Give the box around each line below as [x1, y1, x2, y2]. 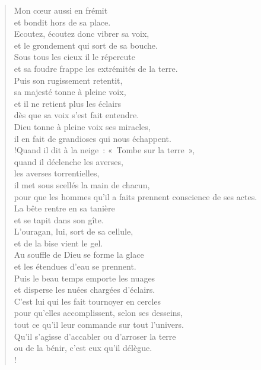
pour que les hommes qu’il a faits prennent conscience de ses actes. [14, 190, 257, 203]
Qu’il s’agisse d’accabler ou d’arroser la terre [14, 330, 176, 342]
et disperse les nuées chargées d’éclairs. [14, 283, 155, 296]
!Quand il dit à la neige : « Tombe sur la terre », [14, 144, 195, 156]
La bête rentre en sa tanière [14, 202, 115, 214]
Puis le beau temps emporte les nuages [14, 271, 155, 284]
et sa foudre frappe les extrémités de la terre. [14, 62, 178, 74]
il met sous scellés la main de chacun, [14, 178, 150, 191]
